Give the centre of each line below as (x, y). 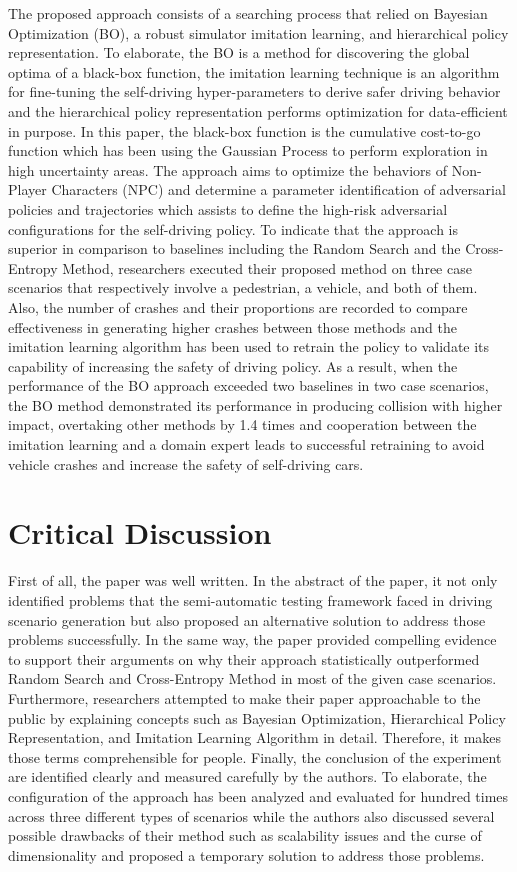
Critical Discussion (140, 532)
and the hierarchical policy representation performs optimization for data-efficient (258, 110)
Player (27, 189)
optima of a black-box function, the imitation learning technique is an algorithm (254, 71)
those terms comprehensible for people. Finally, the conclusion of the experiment (255, 756)
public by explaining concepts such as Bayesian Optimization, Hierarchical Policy (257, 717)
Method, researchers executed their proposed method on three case (267, 267)
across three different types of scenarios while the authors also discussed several (251, 815)
